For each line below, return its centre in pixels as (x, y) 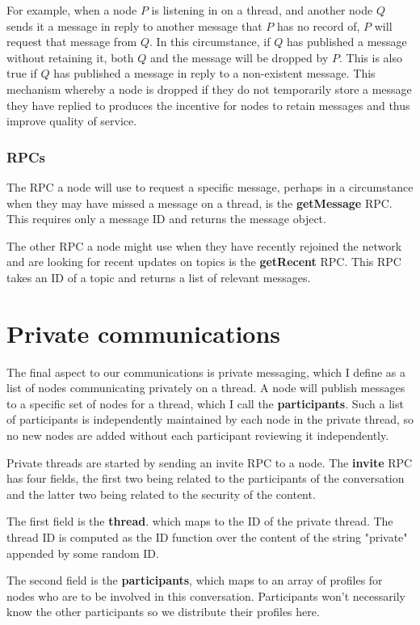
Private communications (144, 333)
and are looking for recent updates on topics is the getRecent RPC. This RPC (204, 262)
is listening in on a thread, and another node (262, 10)
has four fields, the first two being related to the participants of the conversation (206, 478)
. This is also (370, 57)
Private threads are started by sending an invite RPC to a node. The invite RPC (210, 462)
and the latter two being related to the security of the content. (161, 494)
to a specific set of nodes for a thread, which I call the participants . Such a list (205, 403)
